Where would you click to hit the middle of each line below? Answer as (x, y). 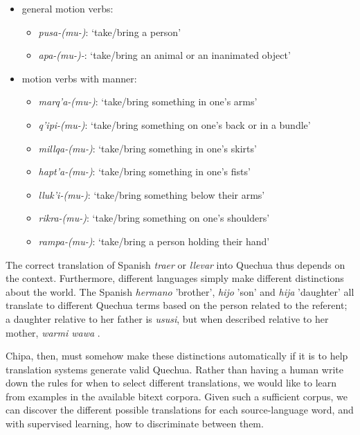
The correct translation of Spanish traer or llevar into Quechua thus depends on (175, 264)
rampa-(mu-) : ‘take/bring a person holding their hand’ (154, 241)
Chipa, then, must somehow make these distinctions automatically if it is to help (177, 356)
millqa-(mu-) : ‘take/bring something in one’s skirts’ (147, 148)
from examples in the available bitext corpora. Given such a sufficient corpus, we (177, 396)
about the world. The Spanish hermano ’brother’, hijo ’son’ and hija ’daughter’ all (180, 291)
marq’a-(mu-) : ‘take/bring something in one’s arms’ (148, 101)
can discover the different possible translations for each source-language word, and (180, 410)
